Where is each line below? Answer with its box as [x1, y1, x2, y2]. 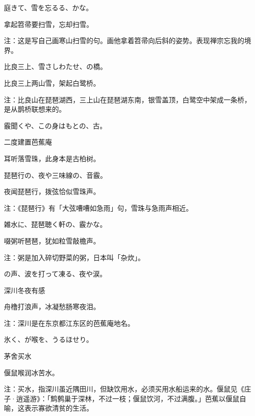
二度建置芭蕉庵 [4, 137, 52, 147]
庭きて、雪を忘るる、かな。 [4, 2, 93, 12]
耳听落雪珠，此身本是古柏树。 [4, 153, 100, 163]
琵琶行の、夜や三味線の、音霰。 [4, 170, 107, 180]
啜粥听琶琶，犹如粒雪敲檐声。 [4, 235, 100, 245]
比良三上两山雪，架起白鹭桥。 [4, 77, 100, 88]
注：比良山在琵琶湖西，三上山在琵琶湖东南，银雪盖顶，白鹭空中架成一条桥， [4, 94, 251, 104]
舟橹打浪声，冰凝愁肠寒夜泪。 [4, 301, 100, 312]
